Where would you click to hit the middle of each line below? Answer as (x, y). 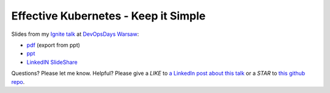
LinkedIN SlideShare (52, 62)
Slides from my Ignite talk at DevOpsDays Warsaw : (75, 34)
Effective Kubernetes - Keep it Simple (108, 16)
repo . (18, 81)
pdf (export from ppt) (53, 45)
